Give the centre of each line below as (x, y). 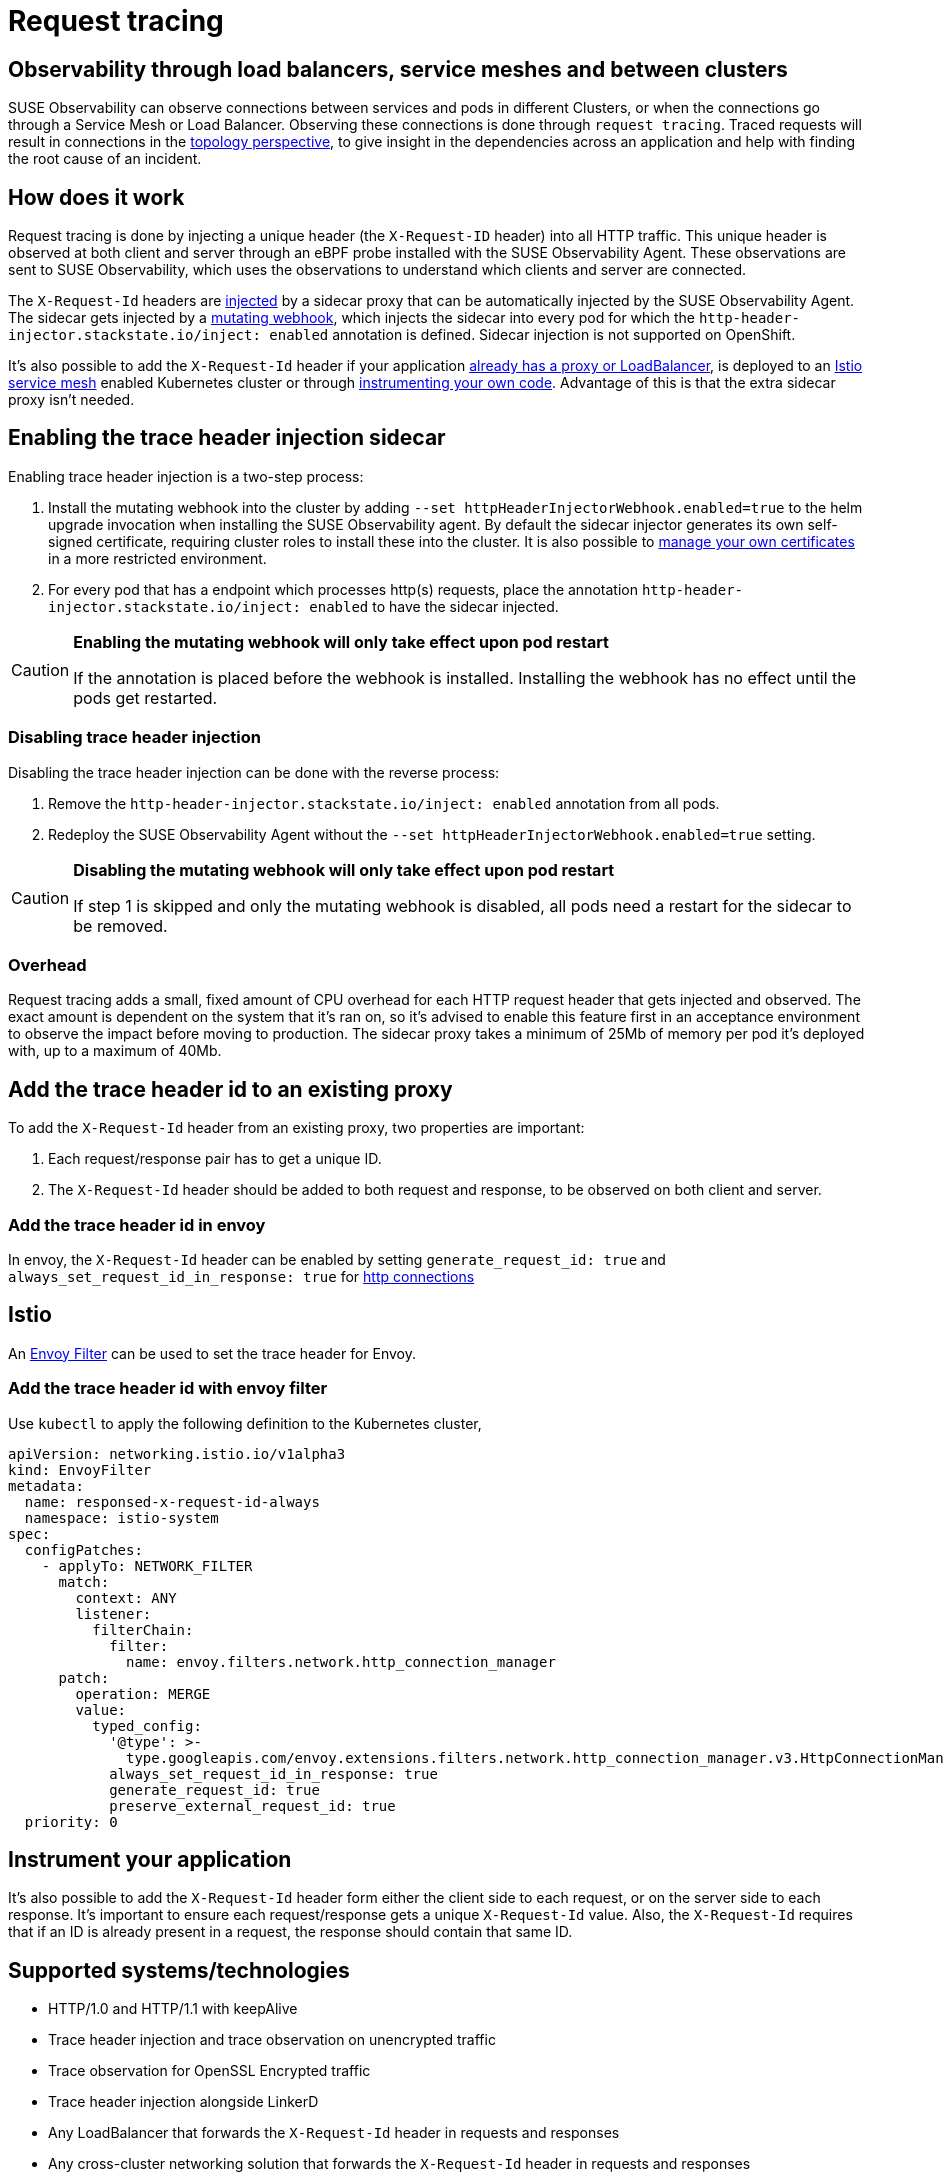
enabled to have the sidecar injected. (434, 606)
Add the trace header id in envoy (137, 1224)
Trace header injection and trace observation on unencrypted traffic (272, 2040)
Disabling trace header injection (134, 737)
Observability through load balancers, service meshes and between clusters (398, 69)
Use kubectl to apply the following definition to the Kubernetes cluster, (245, 1423)
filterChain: (143, 1629)
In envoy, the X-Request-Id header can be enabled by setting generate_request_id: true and (337, 1259)
